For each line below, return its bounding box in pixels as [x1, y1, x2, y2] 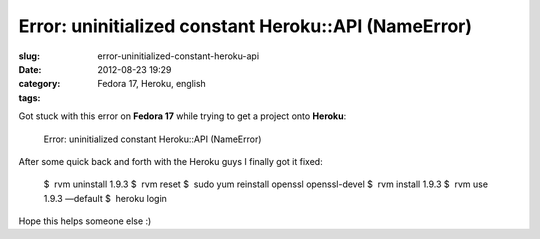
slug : [18, 50, 40, 62]
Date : [18, 63, 42, 75]
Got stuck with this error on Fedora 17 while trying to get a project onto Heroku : [18, 110, 347, 122]
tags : [18, 91, 41, 104]
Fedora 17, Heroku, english [97, 78, 207, 90]
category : [18, 78, 61, 90]
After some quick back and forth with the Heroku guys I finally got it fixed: [18, 155, 324, 167]
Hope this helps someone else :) [18, 215, 152, 227]
